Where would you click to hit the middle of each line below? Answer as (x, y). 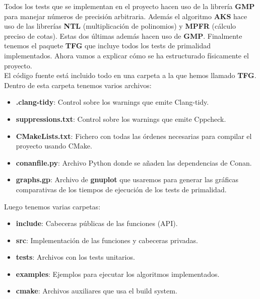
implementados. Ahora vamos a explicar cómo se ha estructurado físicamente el (126, 55)
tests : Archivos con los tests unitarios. (75, 257)
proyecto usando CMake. (54, 146)
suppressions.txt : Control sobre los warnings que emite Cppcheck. (121, 119)
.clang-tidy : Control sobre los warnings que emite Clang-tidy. (112, 102)
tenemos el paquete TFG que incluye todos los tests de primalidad (108, 46)
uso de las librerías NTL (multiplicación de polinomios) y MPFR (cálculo (120, 26)
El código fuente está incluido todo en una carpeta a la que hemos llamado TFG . (130, 75)
